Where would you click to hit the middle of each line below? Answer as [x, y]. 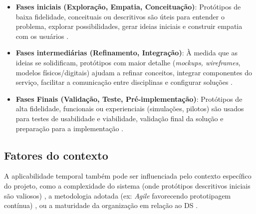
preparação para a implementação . [69, 128]
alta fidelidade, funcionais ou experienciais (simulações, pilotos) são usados [130, 108]
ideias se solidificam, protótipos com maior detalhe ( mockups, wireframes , [128, 62]
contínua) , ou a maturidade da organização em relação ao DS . [101, 205]
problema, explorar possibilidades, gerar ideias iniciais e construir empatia [129, 26]
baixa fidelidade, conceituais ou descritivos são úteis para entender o [120, 16]
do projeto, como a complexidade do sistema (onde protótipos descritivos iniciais [127, 185]
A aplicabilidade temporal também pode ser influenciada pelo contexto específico [128, 176]
